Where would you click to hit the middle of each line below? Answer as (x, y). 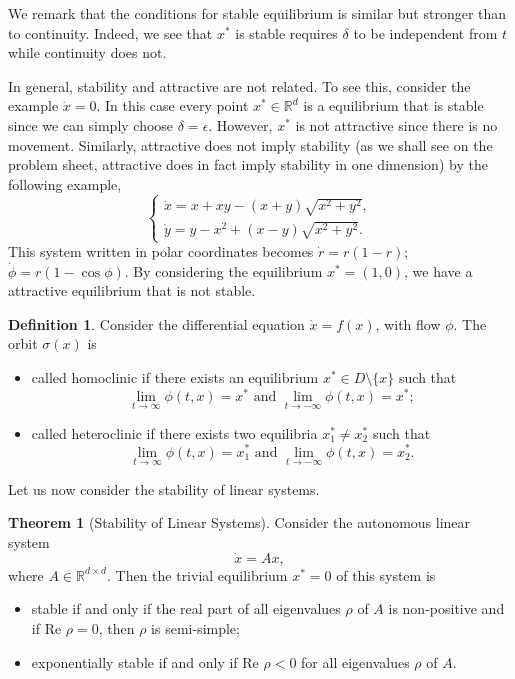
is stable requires (286, 32)
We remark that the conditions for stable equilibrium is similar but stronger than (257, 13)
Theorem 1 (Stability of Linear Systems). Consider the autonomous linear (239, 522)
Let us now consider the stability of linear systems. (164, 488)
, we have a (438, 270)
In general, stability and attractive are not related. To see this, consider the (239, 85)
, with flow (408, 323)
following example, (65, 183)
